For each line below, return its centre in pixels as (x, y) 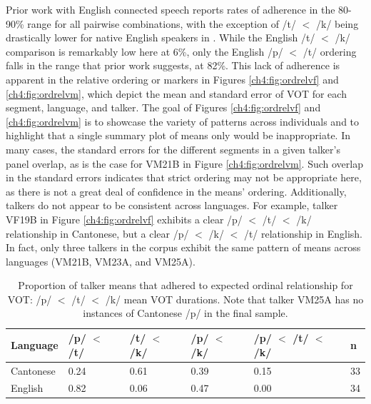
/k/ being (337, 23)
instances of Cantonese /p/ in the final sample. (185, 313)
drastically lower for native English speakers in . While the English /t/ (161, 37)
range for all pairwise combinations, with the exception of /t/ (162, 23)
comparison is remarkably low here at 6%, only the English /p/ (144, 51)
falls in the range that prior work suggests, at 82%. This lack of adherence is (173, 65)
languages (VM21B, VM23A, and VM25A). (101, 261)
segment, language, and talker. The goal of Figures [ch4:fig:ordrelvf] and (163, 107)
